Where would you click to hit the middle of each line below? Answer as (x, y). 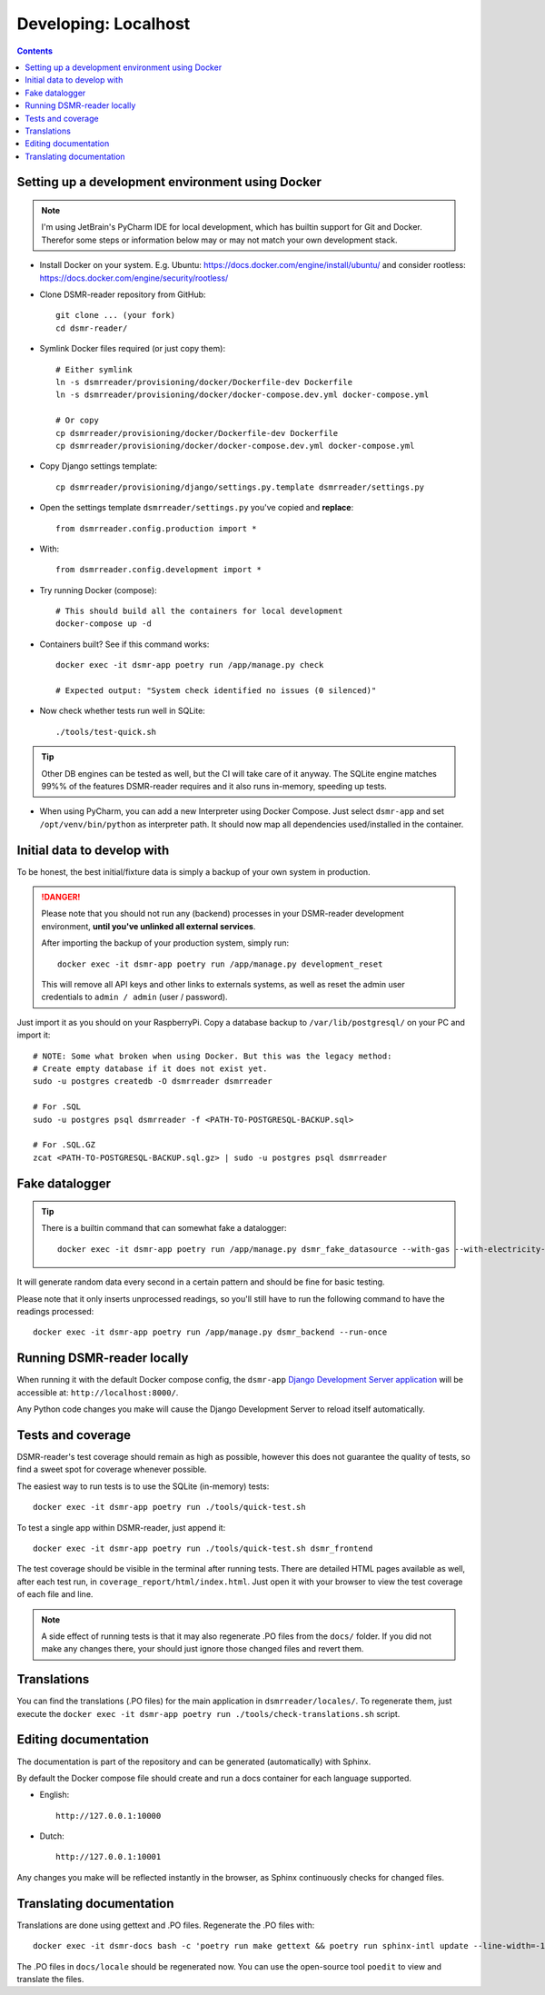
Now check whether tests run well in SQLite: (123, 711)
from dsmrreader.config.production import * (157, 528)
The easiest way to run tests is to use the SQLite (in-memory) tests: (143, 1486)
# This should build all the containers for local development (199, 611)
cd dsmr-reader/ (92, 328)
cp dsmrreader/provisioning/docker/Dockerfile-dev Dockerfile (197, 433)
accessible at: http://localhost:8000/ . (98, 1392)
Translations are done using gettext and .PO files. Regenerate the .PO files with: (166, 1925)
